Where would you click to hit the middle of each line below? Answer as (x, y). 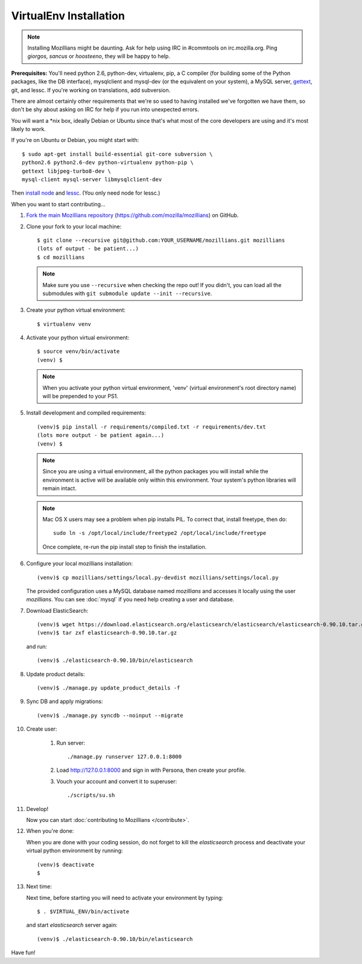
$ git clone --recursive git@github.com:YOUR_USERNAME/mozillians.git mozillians (161, 240)
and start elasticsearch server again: (72, 925)
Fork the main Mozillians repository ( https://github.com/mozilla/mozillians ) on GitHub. (132, 215)
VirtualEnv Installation (68, 16)
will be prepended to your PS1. (81, 396)
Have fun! (23, 953)
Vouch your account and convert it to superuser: (117, 781)
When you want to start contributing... (58, 204)
